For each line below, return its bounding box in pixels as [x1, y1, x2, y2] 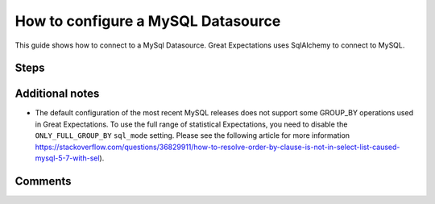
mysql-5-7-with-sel [35, 153, 100, 163]
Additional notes [14, 87, 100, 101]
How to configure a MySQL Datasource [14, 12, 281, 30]
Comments [14, 174, 72, 188]
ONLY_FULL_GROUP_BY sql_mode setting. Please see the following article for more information [35, 131, 350, 140]
